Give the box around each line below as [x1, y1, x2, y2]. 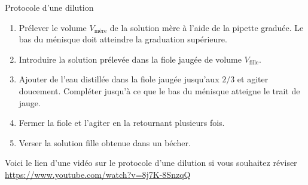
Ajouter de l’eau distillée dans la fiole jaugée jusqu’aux [19, 73, 219, 85]
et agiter [237, 73, 269, 85]
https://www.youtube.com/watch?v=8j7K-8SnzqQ [5, 168, 191, 180]
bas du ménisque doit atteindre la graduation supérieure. [19, 33, 227, 45]
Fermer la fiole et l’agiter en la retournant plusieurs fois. [19, 116, 225, 129]
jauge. [19, 96, 41, 109]
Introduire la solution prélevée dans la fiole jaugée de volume [19, 53, 242, 65]
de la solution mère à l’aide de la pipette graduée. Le [109, 21, 304, 33]
